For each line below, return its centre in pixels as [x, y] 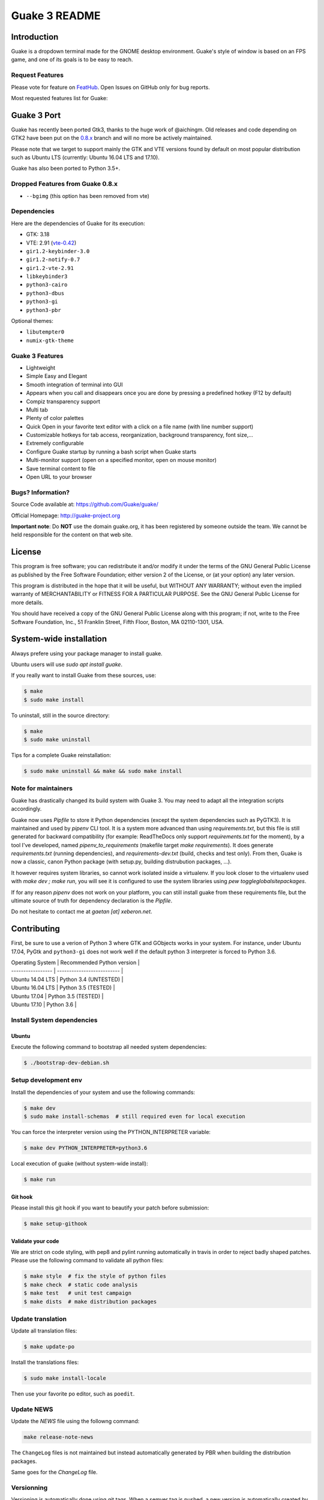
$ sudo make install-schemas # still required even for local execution [134, 1117]
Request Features [37, 75]
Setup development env [46, 1080]
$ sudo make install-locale [65, 1378]
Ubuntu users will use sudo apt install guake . [67, 664]
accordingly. [26, 809]
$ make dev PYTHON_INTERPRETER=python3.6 [85, 1148]
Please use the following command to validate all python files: [88, 1261]
